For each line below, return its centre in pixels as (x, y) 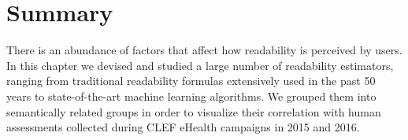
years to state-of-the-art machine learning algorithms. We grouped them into (191, 96)
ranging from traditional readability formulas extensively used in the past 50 (191, 81)
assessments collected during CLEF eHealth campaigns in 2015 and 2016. (183, 127)
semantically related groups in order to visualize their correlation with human (194, 111)
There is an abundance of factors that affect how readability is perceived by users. (204, 50)
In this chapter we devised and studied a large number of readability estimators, (200, 65)
